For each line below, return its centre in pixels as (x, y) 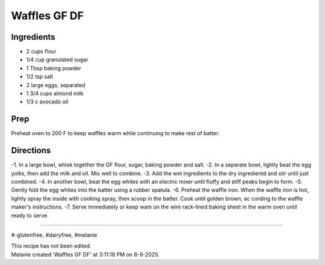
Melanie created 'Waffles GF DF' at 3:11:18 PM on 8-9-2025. (85, 254)
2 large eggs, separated (56, 85)
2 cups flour (41, 52)
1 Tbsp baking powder (54, 68)
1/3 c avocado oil (47, 102)
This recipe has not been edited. (51, 246)
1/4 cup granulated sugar (57, 59)
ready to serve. (30, 215)
